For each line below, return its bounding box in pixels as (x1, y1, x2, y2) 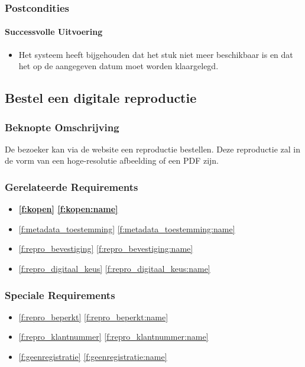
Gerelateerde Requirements (5, 179, 138, 194)
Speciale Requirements (5, 287, 115, 302)
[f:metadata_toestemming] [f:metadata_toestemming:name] (18, 222, 235, 235)
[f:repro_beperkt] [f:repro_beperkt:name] (18, 310, 168, 323)
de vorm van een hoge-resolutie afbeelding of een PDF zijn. (5, 154, 219, 167)
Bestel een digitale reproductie (5, 89, 197, 107)
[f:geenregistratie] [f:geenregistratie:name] (18, 350, 167, 363)
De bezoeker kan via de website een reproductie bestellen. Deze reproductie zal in (5, 142, 301, 155)
